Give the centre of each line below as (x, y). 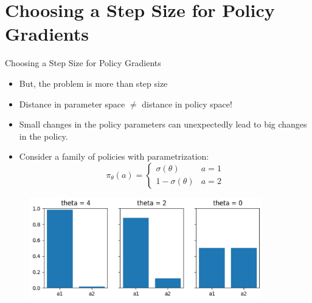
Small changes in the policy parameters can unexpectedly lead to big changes (163, 124)
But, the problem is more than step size (93, 83)
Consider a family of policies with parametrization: (114, 156)
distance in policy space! (187, 104)
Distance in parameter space (72, 104)
